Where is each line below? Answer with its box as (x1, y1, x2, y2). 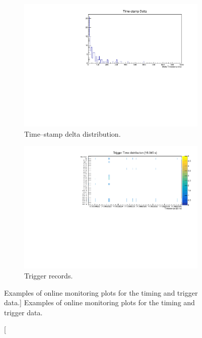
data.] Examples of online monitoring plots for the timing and (4, 297, 195, 308)
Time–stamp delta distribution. (24, 128, 121, 139)
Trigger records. (24, 270, 73, 280)
